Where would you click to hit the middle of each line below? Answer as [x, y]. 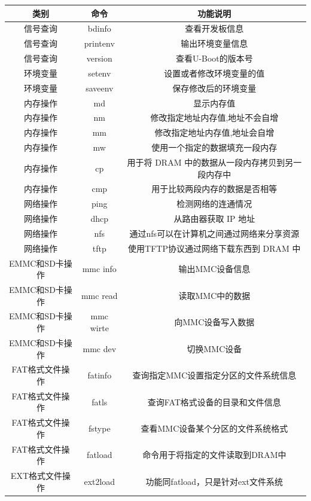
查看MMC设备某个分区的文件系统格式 [214, 428]
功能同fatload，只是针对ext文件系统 [214, 481]
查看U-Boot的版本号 [214, 58]
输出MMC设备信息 [214, 269]
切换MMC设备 [214, 348]
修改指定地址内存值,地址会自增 [214, 132]
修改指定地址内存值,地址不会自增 [214, 117]
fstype [99, 428]
